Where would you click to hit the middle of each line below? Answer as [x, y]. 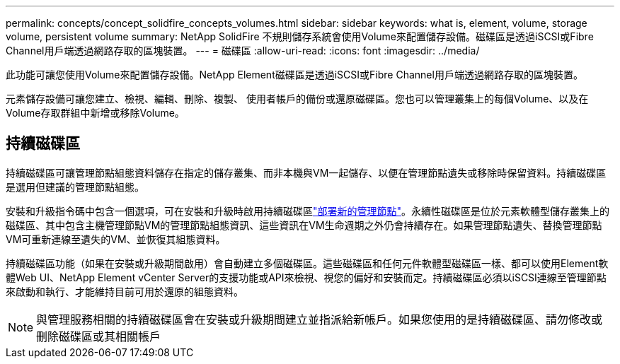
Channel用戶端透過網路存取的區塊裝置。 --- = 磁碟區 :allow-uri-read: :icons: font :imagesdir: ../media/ [243, 51]
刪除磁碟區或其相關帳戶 [99, 336]
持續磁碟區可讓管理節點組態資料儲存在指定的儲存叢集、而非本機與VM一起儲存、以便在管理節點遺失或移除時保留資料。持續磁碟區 [306, 172]
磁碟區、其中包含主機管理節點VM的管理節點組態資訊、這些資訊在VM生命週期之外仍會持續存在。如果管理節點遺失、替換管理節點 [304, 225]
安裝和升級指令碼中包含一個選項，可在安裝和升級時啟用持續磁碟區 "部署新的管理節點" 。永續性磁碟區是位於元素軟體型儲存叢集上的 [308, 211]
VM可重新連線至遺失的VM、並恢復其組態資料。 [116, 239]
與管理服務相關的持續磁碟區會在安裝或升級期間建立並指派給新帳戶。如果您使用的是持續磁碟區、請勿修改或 [320, 319]
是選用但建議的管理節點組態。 [75, 187]
